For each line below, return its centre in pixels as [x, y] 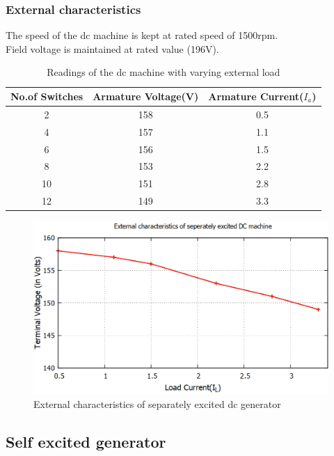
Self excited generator [86, 441]
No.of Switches [47, 96]
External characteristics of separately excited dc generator [157, 403]
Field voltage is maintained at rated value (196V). [112, 48]
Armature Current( [256, 96]
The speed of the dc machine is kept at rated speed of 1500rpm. [142, 35]
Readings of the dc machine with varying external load [164, 72]
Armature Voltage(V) [146, 96]
